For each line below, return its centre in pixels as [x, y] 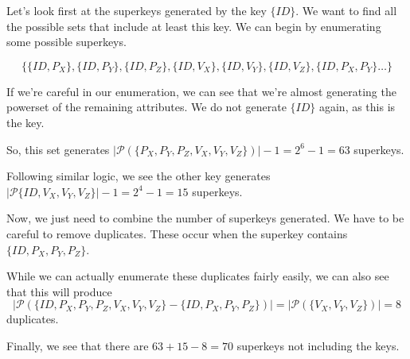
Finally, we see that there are [78, 345]
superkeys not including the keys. [318, 345]
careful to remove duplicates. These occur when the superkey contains [177, 233]
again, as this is [357, 107]
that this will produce [59, 291]
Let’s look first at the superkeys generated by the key [137, 10]
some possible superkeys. [66, 42]
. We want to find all [346, 10]
